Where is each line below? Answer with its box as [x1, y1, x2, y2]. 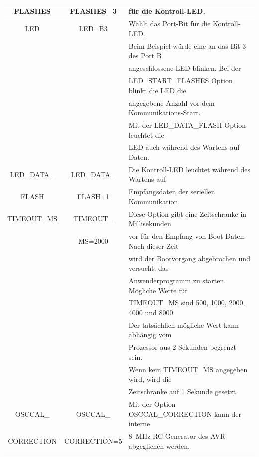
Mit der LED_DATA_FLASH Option [129, 119, 246, 130]
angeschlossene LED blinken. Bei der [129, 63, 241, 73]
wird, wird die [129, 374, 172, 384]
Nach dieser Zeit [129, 240, 179, 251]
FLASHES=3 [70, 5, 117, 16]
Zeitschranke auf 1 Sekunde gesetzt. [129, 386, 238, 397]
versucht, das [129, 263, 169, 273]
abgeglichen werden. [129, 440, 190, 451]
